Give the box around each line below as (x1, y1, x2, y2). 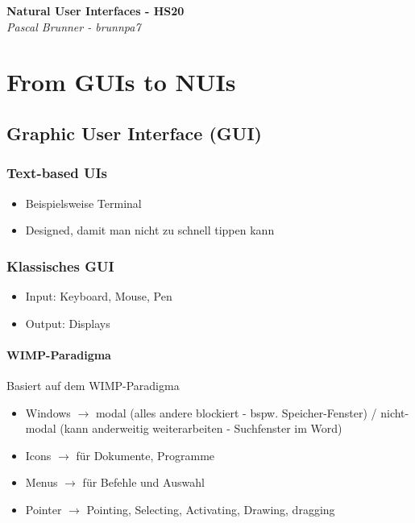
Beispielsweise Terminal (25, 194, 142, 211)
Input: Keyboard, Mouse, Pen (25, 287, 172, 304)
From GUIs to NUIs (6, 65, 236, 98)
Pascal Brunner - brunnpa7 (6, 18, 141, 35)
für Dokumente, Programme (76, 446, 215, 463)
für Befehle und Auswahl (82, 474, 205, 491)
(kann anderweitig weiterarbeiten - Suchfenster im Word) (60, 420, 342, 437)
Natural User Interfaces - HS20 (6, 2, 185, 19)
